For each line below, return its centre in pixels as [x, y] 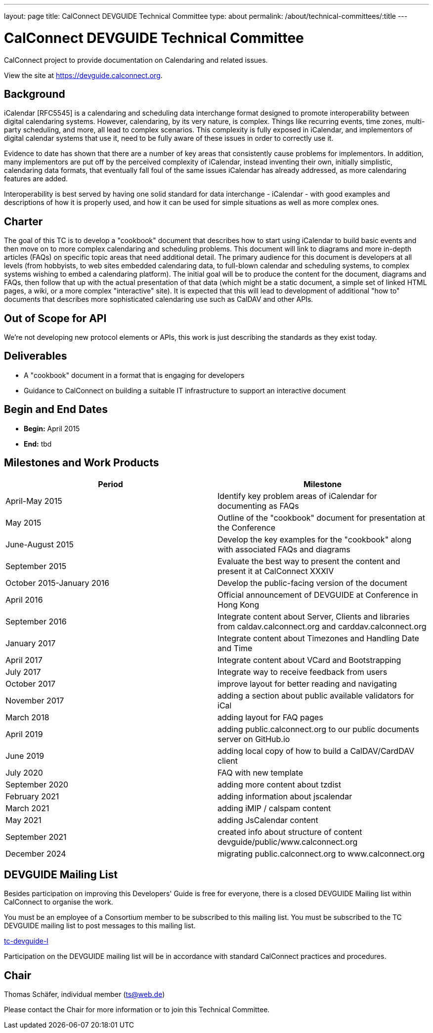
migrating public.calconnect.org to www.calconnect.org [321, 853]
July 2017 [23, 672]
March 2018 [27, 717]
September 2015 [36, 566]
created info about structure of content [290, 832]
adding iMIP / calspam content [274, 808]
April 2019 [24, 734]
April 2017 [24, 660]
